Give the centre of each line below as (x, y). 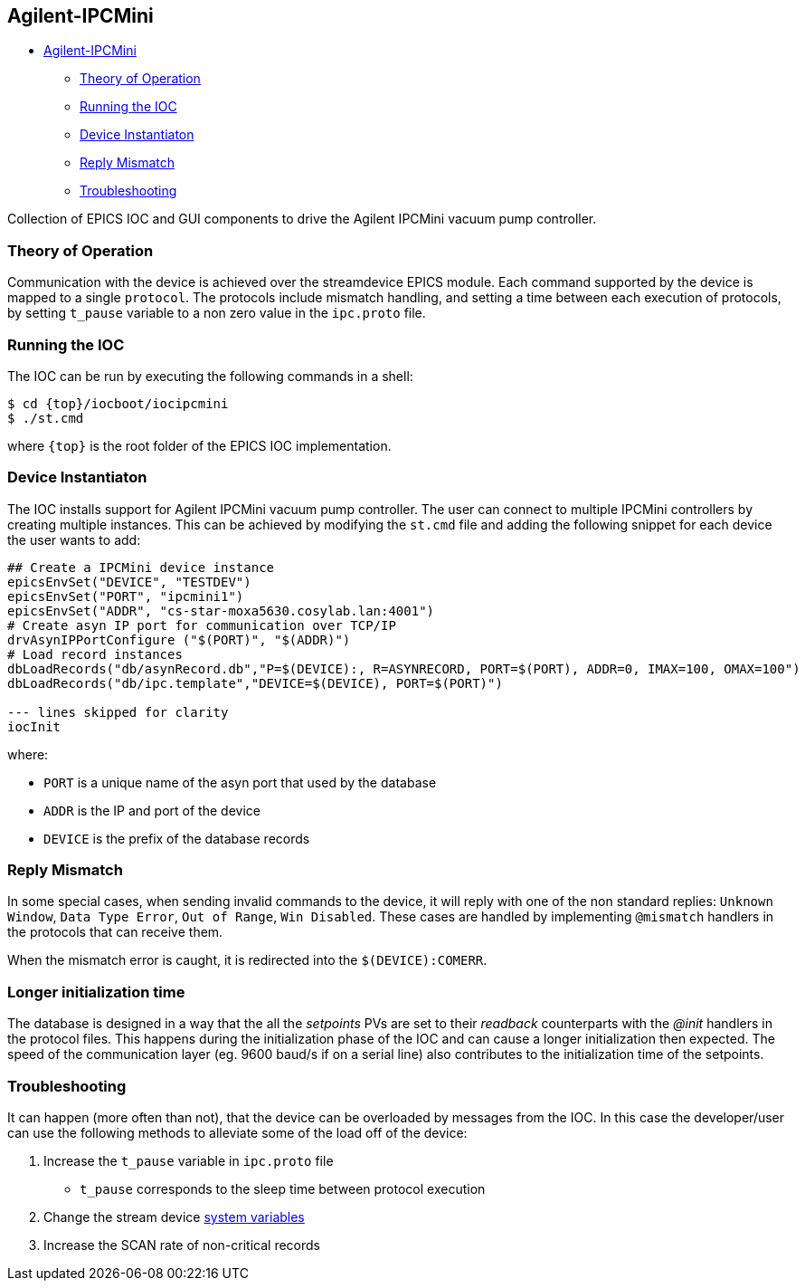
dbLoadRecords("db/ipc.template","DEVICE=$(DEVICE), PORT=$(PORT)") (255, 683)
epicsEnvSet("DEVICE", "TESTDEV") (129, 582)
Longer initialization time (96, 992)
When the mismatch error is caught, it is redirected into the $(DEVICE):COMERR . (247, 960)
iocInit (34, 726)
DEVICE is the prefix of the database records (177, 838)
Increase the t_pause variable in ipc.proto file (189, 1160)
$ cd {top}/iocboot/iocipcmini (118, 403)
